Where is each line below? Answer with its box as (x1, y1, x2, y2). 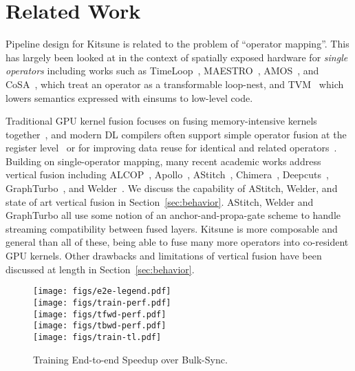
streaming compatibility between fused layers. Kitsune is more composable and (6, 221, 338, 235)
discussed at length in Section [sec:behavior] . (6, 262, 195, 276)
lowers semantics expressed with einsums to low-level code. (6, 90, 253, 105)
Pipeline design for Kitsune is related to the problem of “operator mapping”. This (6, 36, 349, 51)
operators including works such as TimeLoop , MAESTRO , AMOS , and (6, 63, 319, 78)
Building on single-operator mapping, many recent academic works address (6, 153, 321, 168)
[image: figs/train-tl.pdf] (33, 332, 162, 342)
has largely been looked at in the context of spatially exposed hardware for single (6, 50, 348, 64)
